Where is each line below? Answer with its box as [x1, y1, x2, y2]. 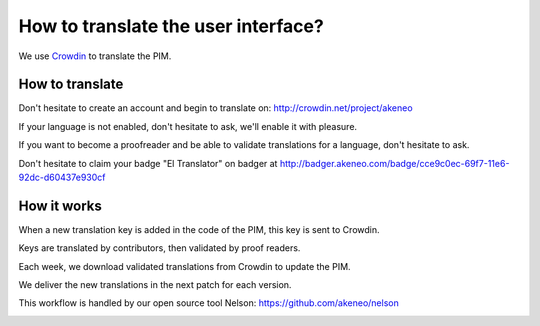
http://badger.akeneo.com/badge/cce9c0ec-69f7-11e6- [279, 157, 510, 169]
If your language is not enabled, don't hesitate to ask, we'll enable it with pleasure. [18, 120, 358, 132]
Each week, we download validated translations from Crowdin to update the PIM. [18, 260, 351, 272]
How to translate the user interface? [18, 15, 324, 37]
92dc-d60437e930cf [18, 171, 106, 184]
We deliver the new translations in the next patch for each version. [18, 279, 292, 291]
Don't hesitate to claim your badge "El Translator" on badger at [18, 157, 278, 169]
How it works [18, 197, 102, 214]
